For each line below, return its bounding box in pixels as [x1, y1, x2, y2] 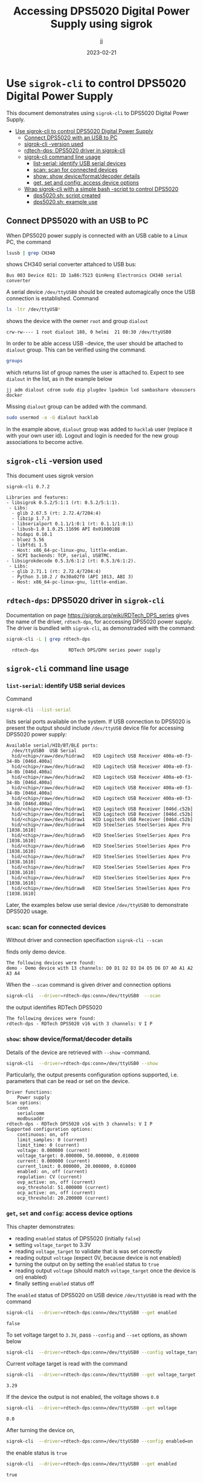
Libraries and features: [6, 494, 69, 500]
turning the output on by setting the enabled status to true [14, 1260, 159, 1268]
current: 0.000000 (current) [17, 1158, 91, 1164]
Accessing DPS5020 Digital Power [13, 4, 190, 18]
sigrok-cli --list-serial [6, 707, 71, 713]
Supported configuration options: [6, 1127, 94, 1133]
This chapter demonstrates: [6, 1223, 76, 1230]
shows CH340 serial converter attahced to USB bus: [6, 261, 137, 268]
